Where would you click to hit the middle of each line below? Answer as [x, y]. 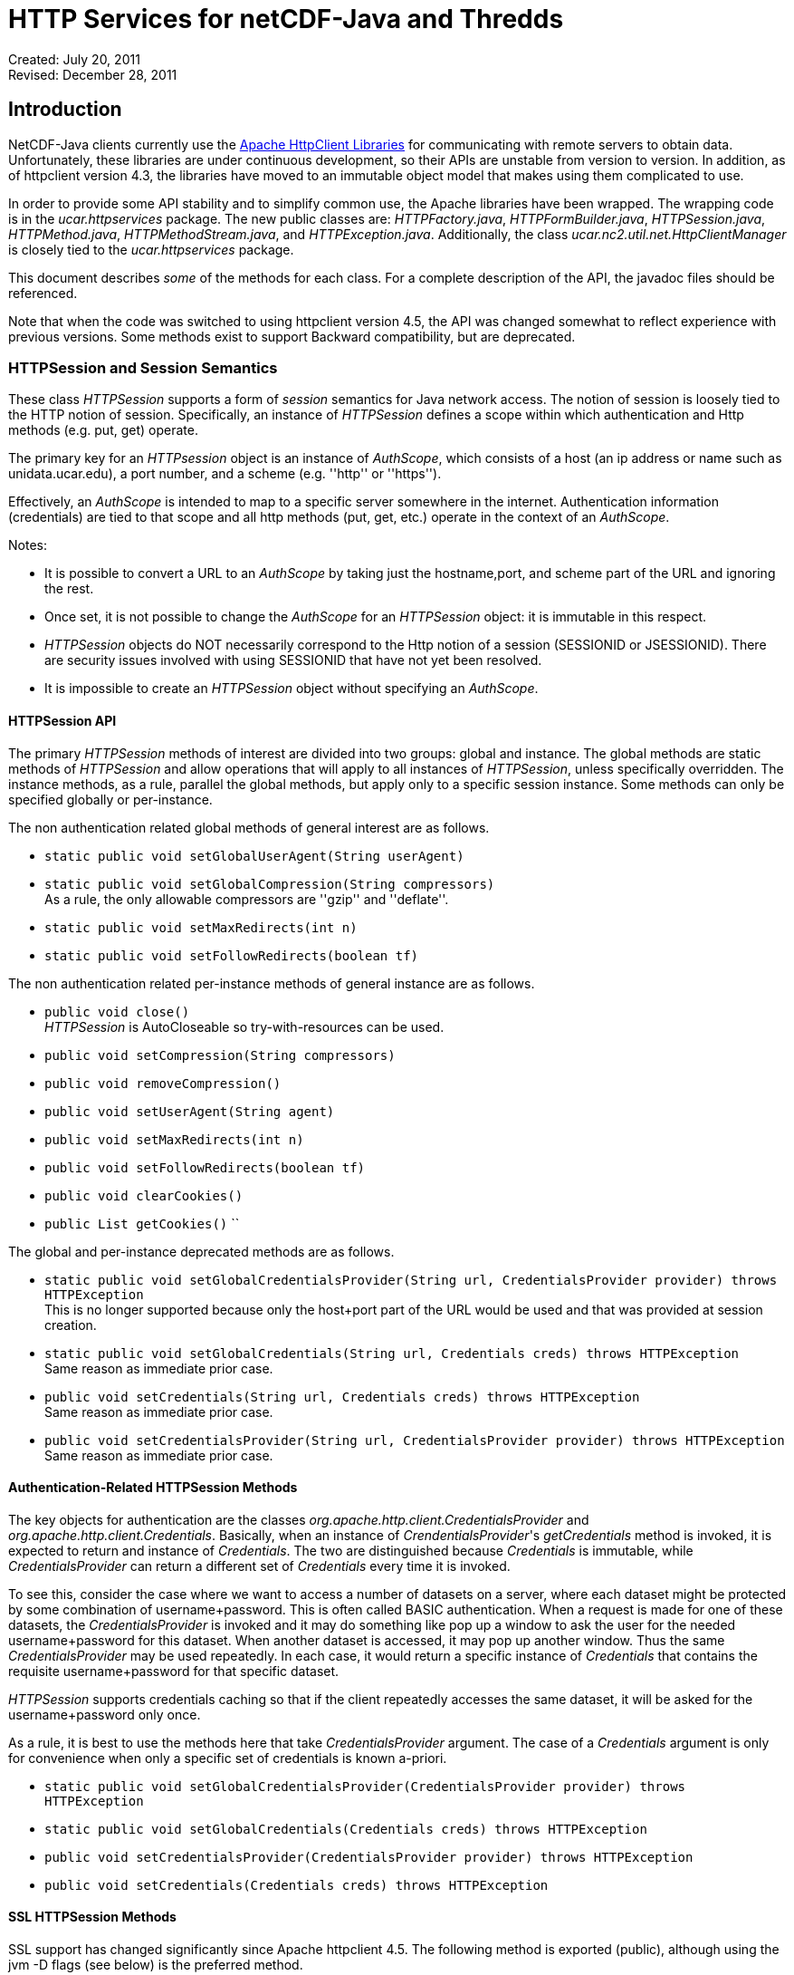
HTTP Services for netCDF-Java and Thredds [286, 19]
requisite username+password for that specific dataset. [174, 1671]
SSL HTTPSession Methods [92, 1917]
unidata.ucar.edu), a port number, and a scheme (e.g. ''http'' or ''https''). [225, 474]
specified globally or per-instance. [110, 799]
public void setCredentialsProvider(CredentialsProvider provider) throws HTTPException [369, 1857]
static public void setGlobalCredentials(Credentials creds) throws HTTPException [346, 1829]
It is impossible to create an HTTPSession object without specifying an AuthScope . [292, 689]
